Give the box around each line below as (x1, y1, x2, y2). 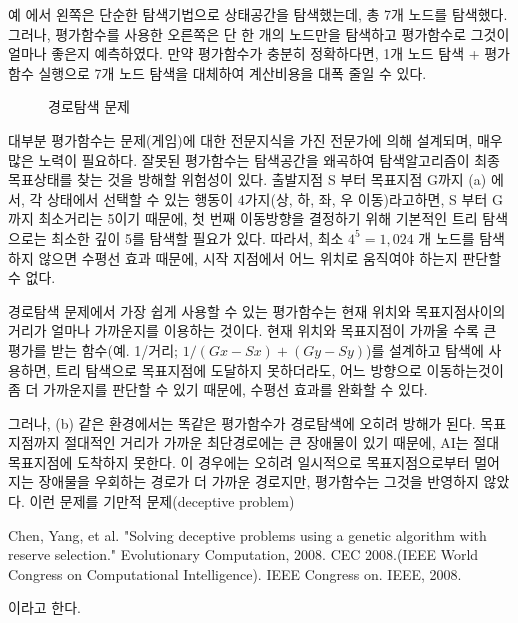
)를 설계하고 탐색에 (366, 339, 484, 360)
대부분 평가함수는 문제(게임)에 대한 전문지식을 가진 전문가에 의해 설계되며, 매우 (8, 129, 503, 150)
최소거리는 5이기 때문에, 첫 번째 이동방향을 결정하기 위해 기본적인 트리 (38, 208, 478, 229)
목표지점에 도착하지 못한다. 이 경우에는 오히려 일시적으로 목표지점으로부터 (8, 451, 470, 472)
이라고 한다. (8, 597, 81, 618)
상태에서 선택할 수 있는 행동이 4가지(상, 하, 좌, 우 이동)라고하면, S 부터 (46, 188, 488, 209)
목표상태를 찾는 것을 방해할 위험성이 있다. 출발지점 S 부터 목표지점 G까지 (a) (8, 169, 487, 190)
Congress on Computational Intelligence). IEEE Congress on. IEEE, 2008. (8, 563, 462, 584)
